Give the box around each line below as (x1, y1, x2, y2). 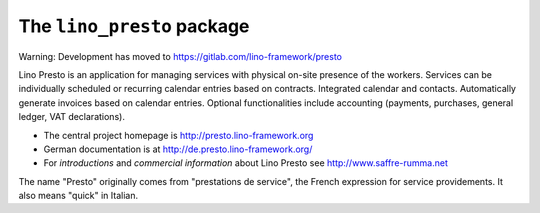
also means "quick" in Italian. (18, 190, 139, 202)
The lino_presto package (18, 15, 250, 37)
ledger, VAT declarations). (18, 111, 125, 123)
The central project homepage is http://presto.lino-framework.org (43, 129, 314, 141)
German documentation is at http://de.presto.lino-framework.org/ (43, 143, 313, 155)
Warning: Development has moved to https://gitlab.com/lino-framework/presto (18, 50, 342, 62)
